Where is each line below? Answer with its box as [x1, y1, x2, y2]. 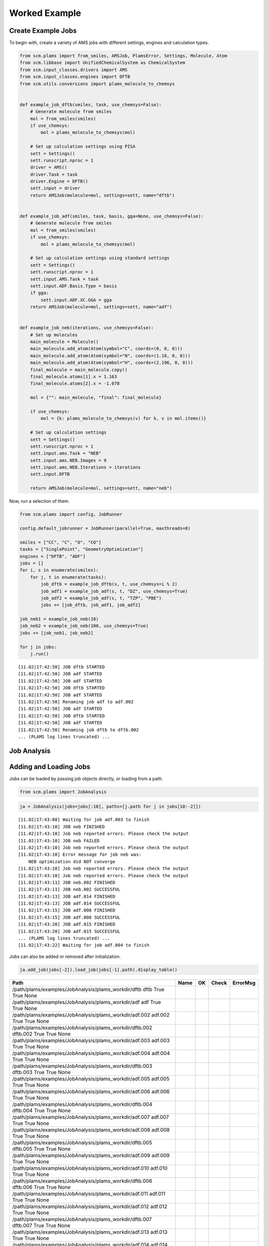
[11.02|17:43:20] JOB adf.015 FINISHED [18, 922, 116, 927]
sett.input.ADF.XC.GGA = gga [40, 297, 112, 303]
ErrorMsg [232, 979, 256, 986]
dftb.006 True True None [12, 1184, 71, 1191]
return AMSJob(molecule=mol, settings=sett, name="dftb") [30, 192, 175, 198]
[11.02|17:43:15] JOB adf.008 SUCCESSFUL [18, 915, 121, 920]
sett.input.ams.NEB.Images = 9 [30, 458, 107, 463]
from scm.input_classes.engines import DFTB [19, 74, 131, 80]
